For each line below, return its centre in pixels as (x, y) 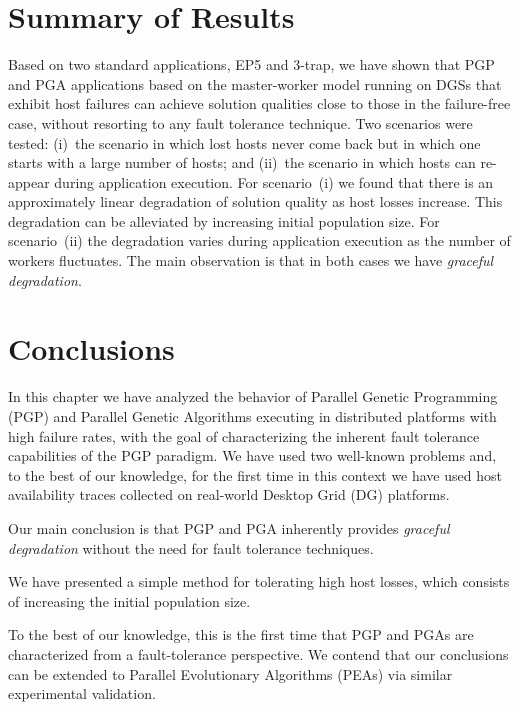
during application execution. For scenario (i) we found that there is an (274, 181)
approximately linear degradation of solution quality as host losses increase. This (255, 201)
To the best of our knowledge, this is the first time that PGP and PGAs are (241, 634)
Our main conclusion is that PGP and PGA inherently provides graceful (229, 527)
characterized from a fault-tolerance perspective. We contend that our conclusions (258, 653)
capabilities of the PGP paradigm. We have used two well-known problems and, (252, 455)
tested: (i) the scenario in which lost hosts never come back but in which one (244, 142)
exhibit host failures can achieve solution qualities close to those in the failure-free (259, 103)
